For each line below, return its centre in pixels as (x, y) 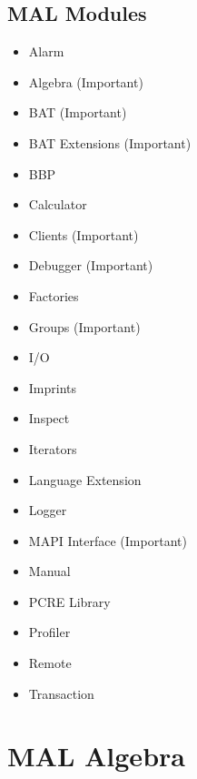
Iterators (53, 448)
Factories (54, 295)
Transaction (61, 693)
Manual (49, 571)
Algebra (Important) (86, 81)
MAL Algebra (96, 756)
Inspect (49, 418)
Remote (50, 663)
